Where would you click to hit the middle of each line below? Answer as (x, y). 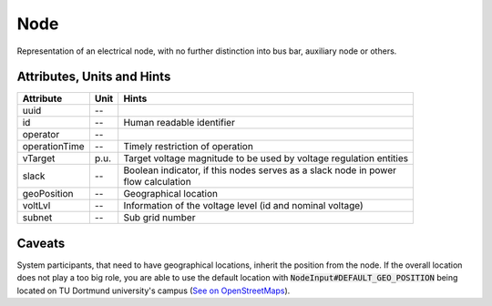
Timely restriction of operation (189, 147)
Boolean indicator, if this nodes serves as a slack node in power (260, 170)
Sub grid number (159, 218)
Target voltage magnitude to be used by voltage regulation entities (266, 158)
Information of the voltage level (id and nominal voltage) (243, 206)
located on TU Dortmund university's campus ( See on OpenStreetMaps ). (154, 291)
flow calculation (157, 182)
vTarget (39, 158)
